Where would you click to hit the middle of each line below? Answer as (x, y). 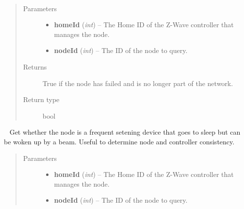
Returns (35, 66)
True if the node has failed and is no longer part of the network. (138, 83)
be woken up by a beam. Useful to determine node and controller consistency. (119, 141)
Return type (41, 99)
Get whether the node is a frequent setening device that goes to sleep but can (125, 132)
